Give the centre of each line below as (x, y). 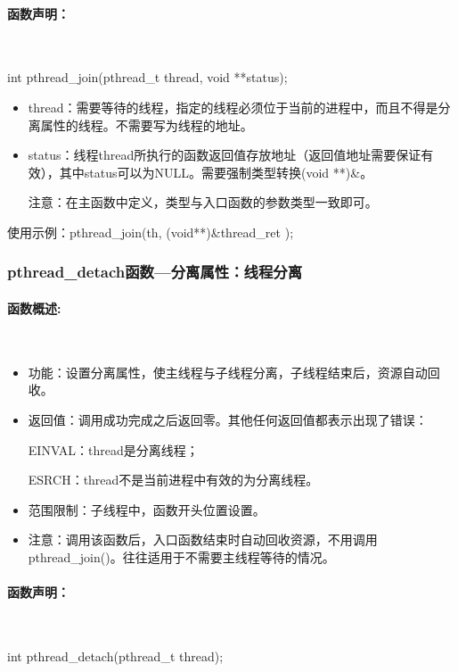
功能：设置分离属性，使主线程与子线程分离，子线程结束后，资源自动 (228, 372)
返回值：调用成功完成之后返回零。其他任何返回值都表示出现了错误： (228, 419)
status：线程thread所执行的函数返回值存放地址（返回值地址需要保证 (225, 155)
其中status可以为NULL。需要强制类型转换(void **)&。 (216, 172)
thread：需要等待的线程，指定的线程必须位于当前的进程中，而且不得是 (233, 107)
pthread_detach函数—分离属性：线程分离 (155, 272)
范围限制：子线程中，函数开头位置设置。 (147, 509)
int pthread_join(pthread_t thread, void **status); (147, 77)
